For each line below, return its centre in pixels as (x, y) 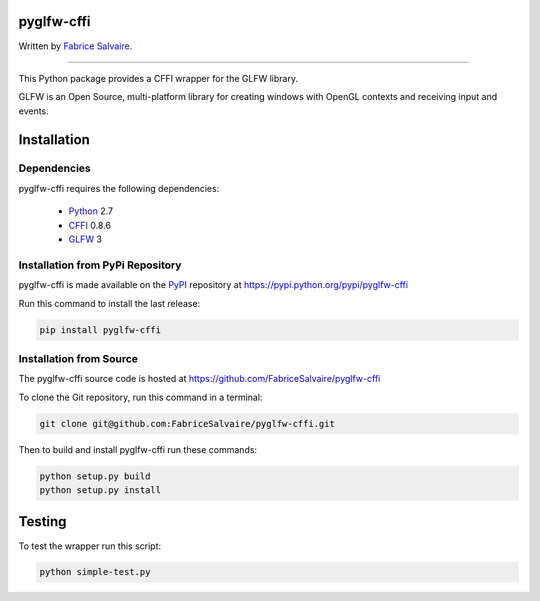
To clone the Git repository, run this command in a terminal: (140, 397)
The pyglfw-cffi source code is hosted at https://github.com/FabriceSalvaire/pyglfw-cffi (199, 379)
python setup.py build (95, 476)
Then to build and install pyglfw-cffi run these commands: (138, 449)
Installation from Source (78, 358)
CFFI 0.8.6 (90, 225)
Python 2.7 (91, 211)
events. (33, 111)
